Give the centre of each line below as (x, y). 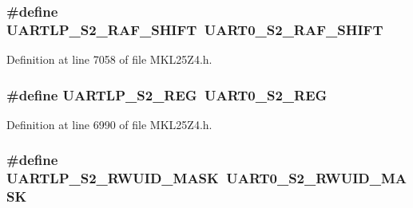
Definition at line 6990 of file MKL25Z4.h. (109, 124)
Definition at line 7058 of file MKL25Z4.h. (109, 59)
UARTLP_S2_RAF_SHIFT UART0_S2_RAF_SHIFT (195, 29)
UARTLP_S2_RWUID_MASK (113, 178)
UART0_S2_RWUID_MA (317, 178)
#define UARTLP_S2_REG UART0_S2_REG (167, 94)
